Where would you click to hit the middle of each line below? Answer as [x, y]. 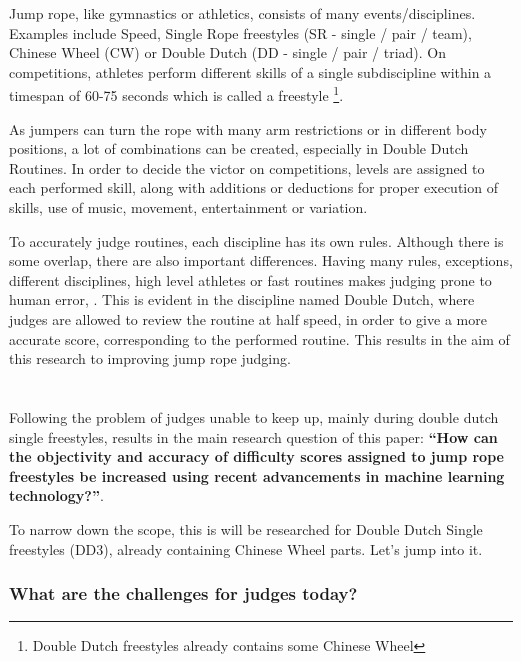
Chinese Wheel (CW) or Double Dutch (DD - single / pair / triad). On [227, 52]
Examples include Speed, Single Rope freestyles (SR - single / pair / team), [240, 32]
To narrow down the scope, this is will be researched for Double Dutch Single [246, 528]
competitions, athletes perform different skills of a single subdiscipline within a [250, 71]
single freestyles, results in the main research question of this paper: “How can [253, 436]
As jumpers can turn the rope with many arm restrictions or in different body [248, 128]
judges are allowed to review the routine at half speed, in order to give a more [248, 318]
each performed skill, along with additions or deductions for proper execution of [253, 187]
